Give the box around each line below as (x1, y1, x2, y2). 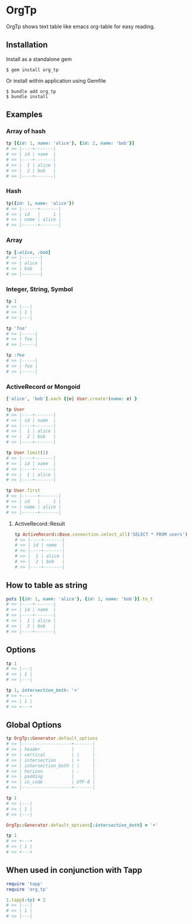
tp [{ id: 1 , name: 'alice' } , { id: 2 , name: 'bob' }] (6, 140, 135, 147)
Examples (6, 110, 43, 120)
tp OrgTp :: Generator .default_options (6, 736, 98, 742)
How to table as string (6, 580, 88, 590)
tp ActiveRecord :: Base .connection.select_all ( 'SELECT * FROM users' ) (14, 532, 188, 537)
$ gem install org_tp (6, 67, 59, 73)
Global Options (6, 720, 62, 730)
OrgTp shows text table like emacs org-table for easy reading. (6, 23, 155, 30)
